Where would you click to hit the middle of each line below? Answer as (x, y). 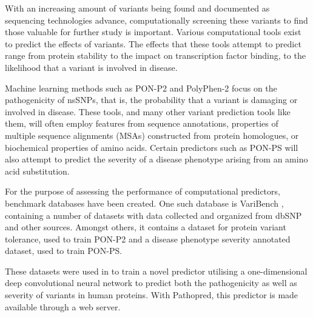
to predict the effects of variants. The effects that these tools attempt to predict (153, 43)
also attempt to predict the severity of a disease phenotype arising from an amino (156, 159)
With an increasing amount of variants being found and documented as (137, 8)
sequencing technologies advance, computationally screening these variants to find (156, 20)
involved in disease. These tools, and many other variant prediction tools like (148, 111)
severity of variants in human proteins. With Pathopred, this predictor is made (152, 295)
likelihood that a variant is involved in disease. (91, 67)
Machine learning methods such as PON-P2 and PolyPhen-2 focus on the (141, 88)
